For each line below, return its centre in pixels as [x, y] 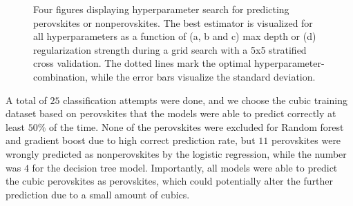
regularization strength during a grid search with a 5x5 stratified [170, 49]
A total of [26, 100]
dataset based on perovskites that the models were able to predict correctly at [171, 113]
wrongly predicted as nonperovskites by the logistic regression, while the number [176, 153]
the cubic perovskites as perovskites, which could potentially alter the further [169, 181]
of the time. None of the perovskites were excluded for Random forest [197, 126]
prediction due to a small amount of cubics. [98, 194]
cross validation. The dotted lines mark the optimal [142, 63]
